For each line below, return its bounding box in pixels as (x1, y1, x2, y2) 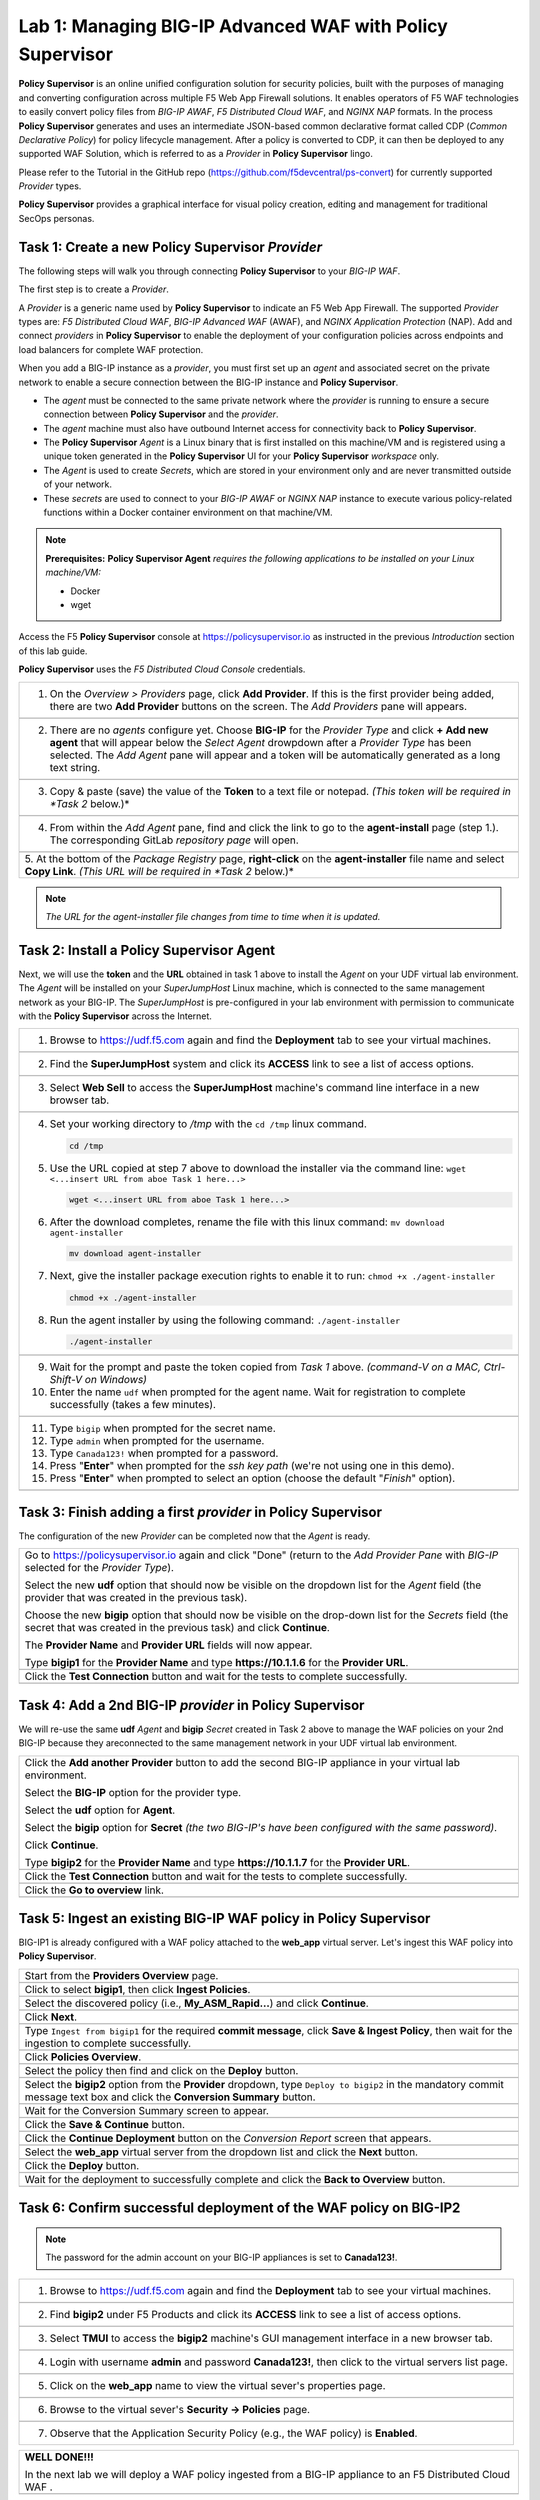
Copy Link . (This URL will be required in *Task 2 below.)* (24, 864, 294, 878)
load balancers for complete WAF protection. (18, 343, 204, 355)
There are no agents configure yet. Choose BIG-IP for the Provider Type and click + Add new (49, 723, 489, 737)
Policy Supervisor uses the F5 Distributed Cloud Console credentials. (18, 663, 306, 675)
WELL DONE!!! (24, 2450, 94, 2464)
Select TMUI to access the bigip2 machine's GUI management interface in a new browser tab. (49, 2331, 494, 2345)
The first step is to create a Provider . (18, 283, 170, 295)
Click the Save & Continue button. (24, 2117, 185, 2131)
